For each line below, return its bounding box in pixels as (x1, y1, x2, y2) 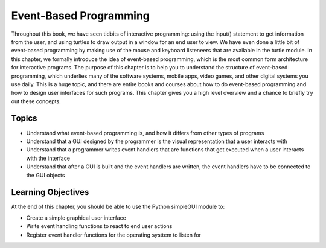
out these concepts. (11, 97, 61, 105)
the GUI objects (26, 171, 65, 179)
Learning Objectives (11, 187, 89, 197)
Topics (11, 113, 37, 124)
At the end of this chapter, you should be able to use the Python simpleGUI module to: (11, 203, 225, 211)
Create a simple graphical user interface (26, 214, 126, 221)
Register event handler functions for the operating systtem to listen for (26, 231, 202, 238)
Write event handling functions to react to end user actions (26, 223, 173, 230)
